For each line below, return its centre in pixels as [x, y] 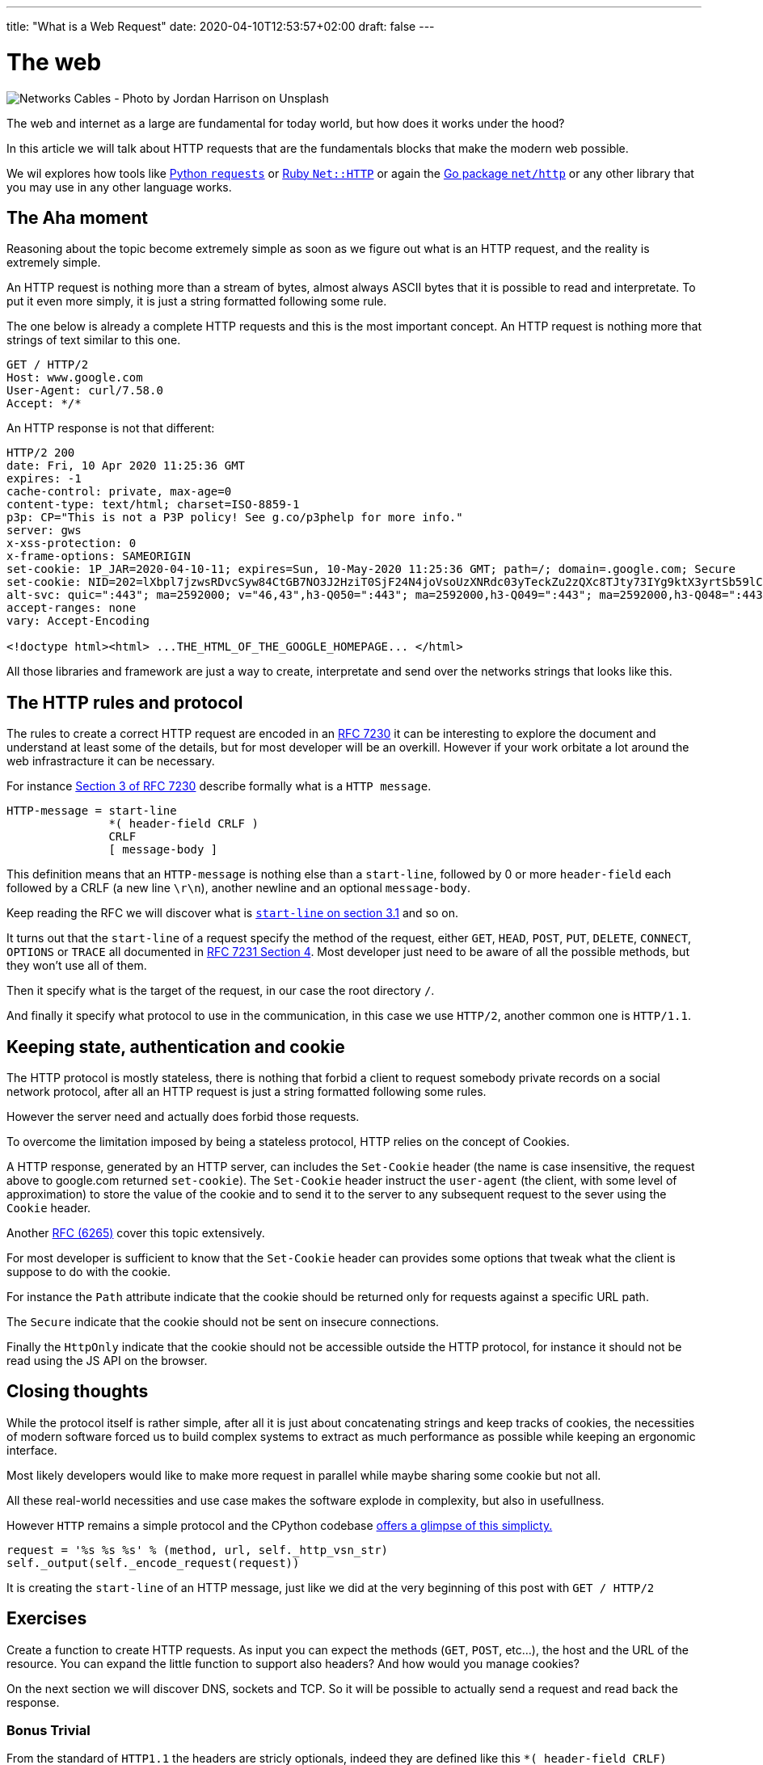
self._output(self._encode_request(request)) [153, 1563]
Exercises [47, 1619]
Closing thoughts [78, 1392]
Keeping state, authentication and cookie [176, 1047]
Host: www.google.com [75, 378]
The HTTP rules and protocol [125, 702]
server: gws [44, 531]
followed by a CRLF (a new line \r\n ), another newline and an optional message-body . [238, 888]
